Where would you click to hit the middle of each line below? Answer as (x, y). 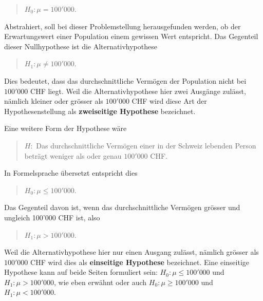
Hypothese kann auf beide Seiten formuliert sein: (81, 272)
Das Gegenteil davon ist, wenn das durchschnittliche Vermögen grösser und (122, 207)
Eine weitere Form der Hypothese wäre (65, 128)
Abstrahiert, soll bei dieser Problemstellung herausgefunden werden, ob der (123, 26)
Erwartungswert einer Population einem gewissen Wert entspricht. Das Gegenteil (131, 36)
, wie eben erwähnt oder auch (100, 282)
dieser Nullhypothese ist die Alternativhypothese (81, 46)
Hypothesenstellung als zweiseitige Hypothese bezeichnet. (100, 111)
